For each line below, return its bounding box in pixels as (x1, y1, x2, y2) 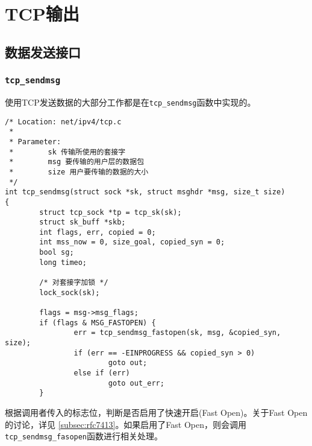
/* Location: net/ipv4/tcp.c (5, 117, 122, 126)
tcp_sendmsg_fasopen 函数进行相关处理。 (5, 430, 163, 442)
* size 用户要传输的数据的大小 (9, 167, 149, 176)
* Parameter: (9, 137, 61, 146)
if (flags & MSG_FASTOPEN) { (39, 318, 156, 327)
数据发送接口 (5, 42, 81, 61)
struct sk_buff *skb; (39, 218, 126, 227)
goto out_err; (108, 378, 164, 387)
